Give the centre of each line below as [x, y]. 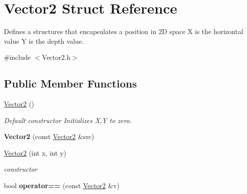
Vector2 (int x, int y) [35, 152]
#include [17, 57]
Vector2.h [56, 57]
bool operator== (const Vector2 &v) [62, 185]
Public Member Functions [70, 83]
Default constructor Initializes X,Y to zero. [68, 120]
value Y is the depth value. [44, 41]
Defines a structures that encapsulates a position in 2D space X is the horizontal [124, 31]
